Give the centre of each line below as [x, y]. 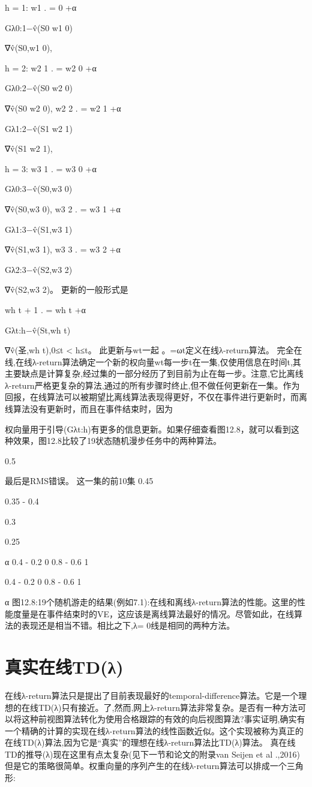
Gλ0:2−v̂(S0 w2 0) [39, 88]
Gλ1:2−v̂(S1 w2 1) [39, 128]
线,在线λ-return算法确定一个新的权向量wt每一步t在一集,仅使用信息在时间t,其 [153, 361]
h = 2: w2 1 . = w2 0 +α [51, 67]
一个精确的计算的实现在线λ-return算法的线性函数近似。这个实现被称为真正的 [154, 730]
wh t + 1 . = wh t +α [45, 309]
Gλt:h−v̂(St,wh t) [38, 330]
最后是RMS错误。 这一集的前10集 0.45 [79, 481]
